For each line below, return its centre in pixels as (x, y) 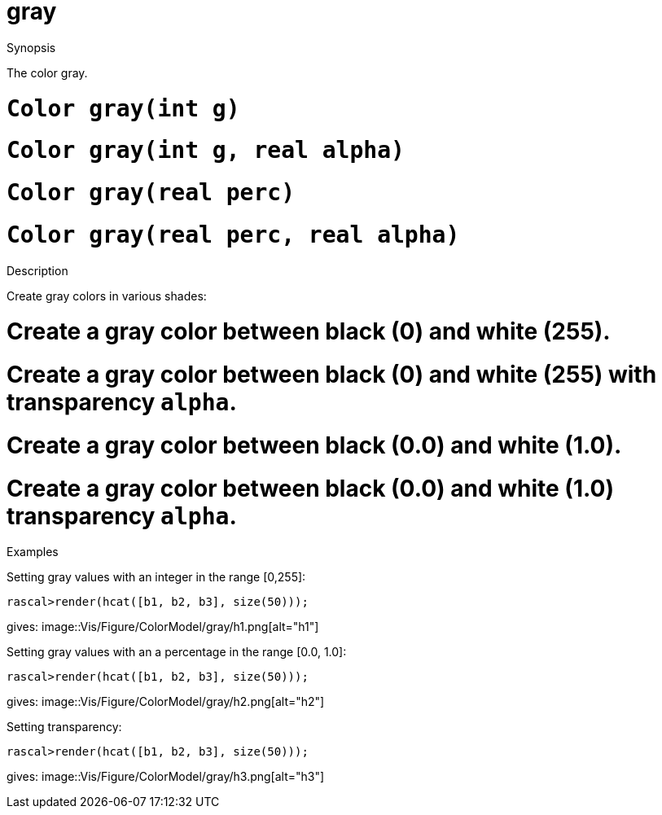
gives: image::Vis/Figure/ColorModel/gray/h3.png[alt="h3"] (166, 777)
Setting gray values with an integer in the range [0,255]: (156, 577)
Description (37, 270)
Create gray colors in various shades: (107, 296)
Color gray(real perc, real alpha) (233, 234)
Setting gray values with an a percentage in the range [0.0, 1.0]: (177, 652)
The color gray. (47, 72)
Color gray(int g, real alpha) (206, 151)
